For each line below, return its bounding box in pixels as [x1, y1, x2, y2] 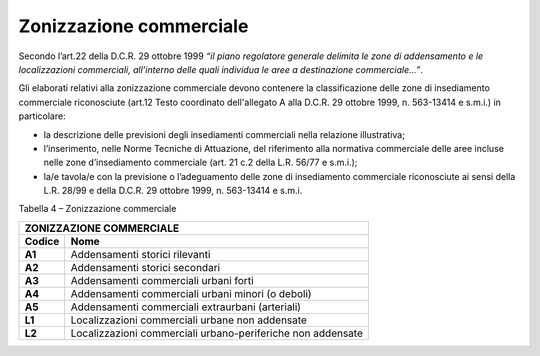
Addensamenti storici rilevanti [70, 247, 211, 261]
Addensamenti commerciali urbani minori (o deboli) [70, 286, 312, 300]
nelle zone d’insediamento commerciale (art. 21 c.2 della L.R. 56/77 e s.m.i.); [43, 156, 358, 169]
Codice [24, 234, 60, 248]
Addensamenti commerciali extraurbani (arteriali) [70, 300, 302, 314]
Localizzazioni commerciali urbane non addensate [70, 313, 307, 327]
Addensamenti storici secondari [70, 260, 220, 274]
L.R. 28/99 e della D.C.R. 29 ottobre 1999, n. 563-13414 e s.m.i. [43, 185, 303, 197]
